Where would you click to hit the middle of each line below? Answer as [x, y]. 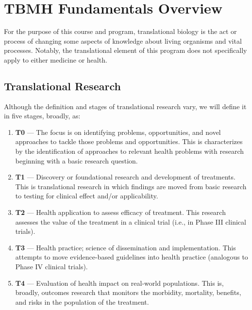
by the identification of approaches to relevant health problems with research [129, 151]
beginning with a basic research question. [76, 160]
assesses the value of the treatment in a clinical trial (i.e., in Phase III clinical [131, 221]
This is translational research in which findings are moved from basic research [131, 186]
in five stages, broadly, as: [42, 116]
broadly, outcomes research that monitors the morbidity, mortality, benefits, [128, 292]
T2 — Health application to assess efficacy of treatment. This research [120, 212]
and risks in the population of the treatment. [82, 302]
